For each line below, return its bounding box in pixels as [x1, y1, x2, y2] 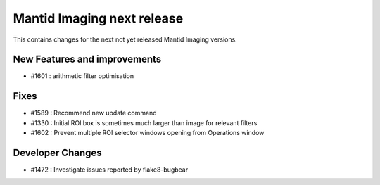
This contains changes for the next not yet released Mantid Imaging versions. [13, 35, 237, 44]
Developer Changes [13, 146, 102, 158]
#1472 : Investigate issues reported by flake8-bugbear [30, 165, 189, 174]
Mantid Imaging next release [13, 11, 184, 26]
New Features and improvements [13, 53, 162, 65]
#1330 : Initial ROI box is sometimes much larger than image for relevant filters [30, 118, 258, 127]
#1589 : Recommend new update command [30, 109, 157, 117]
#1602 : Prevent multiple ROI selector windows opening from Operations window [30, 129, 265, 137]
